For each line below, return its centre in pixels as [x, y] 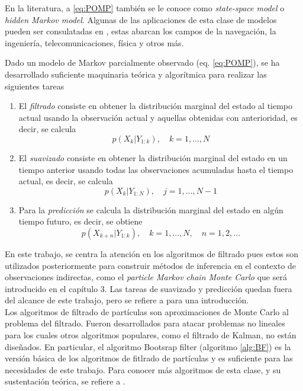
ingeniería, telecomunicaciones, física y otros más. [94, 42]
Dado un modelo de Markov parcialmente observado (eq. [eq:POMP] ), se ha [142, 63]
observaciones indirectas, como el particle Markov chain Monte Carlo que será [146, 277]
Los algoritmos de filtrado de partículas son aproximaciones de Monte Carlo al [147, 311]
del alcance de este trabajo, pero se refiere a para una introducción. [127, 300]
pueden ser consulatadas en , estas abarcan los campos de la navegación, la [141, 31]
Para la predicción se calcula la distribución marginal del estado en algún [151, 209]
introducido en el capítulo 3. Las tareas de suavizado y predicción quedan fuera [149, 288]
